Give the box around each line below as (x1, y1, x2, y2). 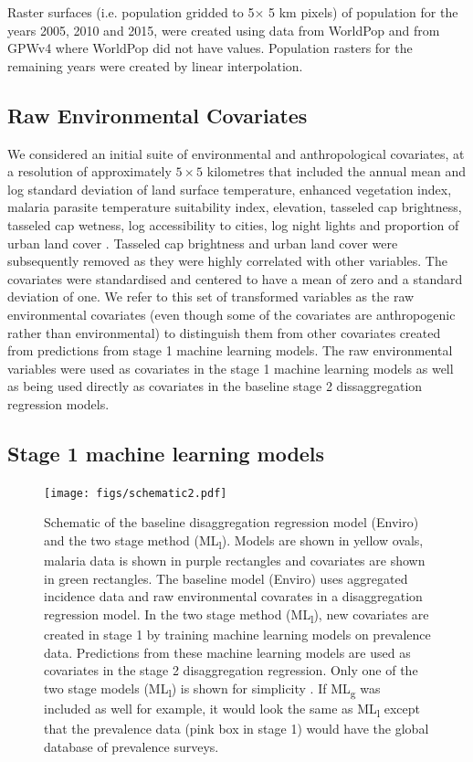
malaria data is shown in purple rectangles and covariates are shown (44, 551, 426, 570)
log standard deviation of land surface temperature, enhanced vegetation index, (7, 179, 452, 198)
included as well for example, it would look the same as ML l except (44, 698, 421, 720)
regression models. (7, 394, 110, 413)
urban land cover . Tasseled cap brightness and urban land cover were (7, 233, 398, 252)
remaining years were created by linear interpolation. (7, 56, 303, 75)
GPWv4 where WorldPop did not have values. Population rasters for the (7, 38, 413, 58)
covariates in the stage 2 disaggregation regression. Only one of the (44, 661, 418, 680)
